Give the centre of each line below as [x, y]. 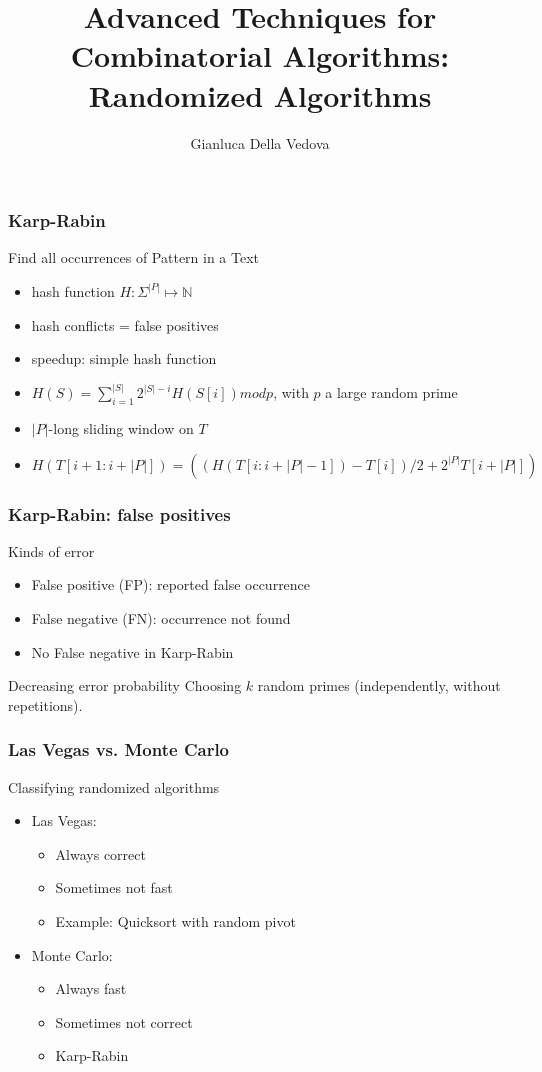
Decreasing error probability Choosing [125, 685]
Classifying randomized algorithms [114, 786]
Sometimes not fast [114, 887]
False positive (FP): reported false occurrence [171, 584]
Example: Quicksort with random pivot [175, 920]
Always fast [91, 988]
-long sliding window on [121, 428]
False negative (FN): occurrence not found [161, 618]
